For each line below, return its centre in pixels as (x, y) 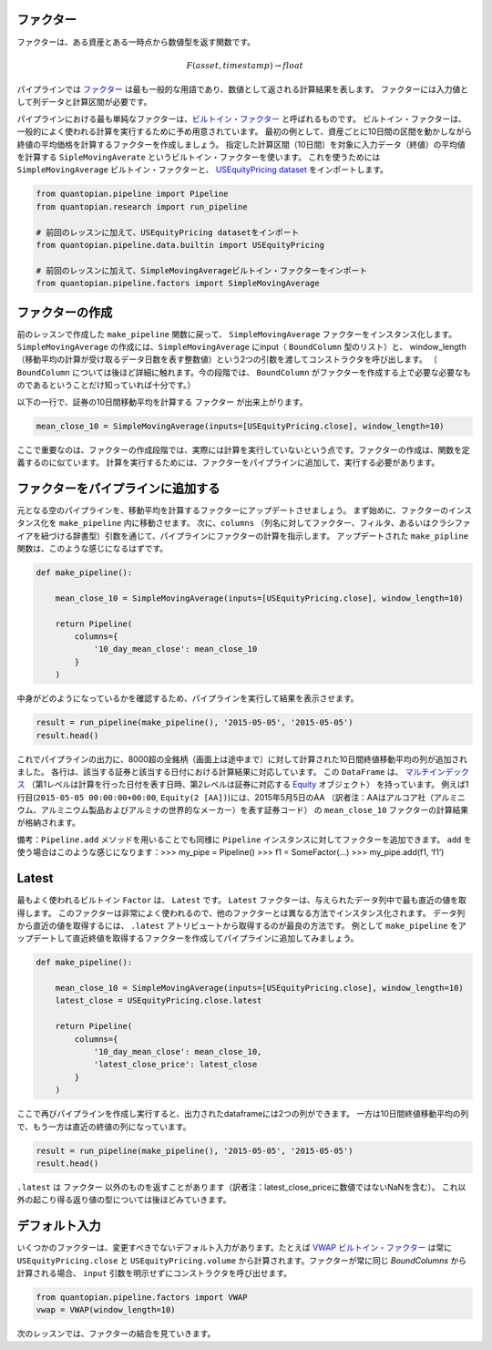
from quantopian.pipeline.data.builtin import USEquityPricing (180, 245)
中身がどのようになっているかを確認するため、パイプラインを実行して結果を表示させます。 (188, 698)
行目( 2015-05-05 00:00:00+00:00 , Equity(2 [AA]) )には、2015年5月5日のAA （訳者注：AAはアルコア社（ (225, 797)
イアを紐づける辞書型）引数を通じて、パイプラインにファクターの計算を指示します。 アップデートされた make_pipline (243, 536)
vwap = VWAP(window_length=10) (106, 1310)
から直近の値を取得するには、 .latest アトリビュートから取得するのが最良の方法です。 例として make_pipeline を (238, 925)
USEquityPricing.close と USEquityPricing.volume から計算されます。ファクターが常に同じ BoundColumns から (242, 1260)
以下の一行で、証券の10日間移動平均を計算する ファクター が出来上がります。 (162, 402)
